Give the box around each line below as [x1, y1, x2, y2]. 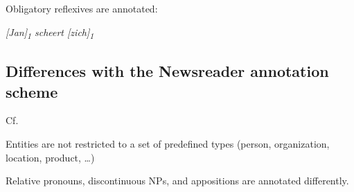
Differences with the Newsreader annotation [6, 60, 329, 82]
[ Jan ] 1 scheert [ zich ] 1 [6, 24, 94, 41]
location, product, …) [6, 150, 95, 164]
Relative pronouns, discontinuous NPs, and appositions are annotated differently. [6, 173, 349, 188]
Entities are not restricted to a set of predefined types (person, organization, [6, 136, 330, 150]
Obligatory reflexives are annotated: [6, 1, 158, 15]
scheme [6, 80, 58, 102]
